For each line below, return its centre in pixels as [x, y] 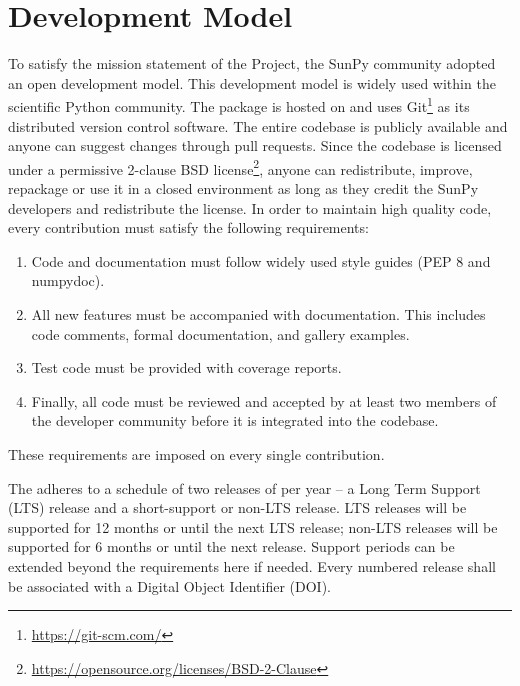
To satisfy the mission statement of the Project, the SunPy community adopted [252, 63]
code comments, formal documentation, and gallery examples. [220, 333]
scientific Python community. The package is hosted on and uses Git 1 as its [239, 104]
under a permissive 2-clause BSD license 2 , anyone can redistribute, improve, [240, 167]
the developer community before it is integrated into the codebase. [235, 420]
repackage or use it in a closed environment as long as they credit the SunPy [243, 188]
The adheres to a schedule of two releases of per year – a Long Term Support [244, 487]
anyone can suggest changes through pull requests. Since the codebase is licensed [255, 145]
